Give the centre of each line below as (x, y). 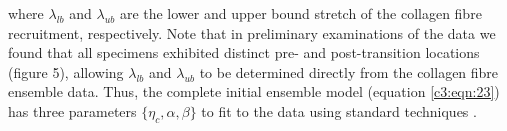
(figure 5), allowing (66, 71)
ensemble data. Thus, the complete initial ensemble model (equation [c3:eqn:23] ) (254, 91)
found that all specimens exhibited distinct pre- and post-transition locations (244, 52)
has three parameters (72, 110)
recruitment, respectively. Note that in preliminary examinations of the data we (252, 32)
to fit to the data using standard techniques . (339, 110)
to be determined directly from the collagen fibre (349, 71)
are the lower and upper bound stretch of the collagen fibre (300, 13)
